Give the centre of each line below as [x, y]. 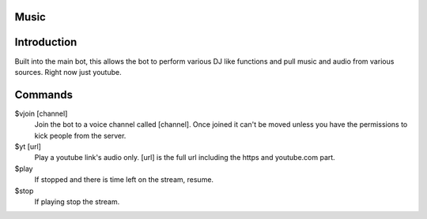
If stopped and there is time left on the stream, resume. [124, 180]
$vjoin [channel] [41, 113]
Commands [44, 95]
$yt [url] [28, 147]
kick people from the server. [80, 135]
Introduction [46, 42]
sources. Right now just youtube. [68, 72]
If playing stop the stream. [77, 202]
